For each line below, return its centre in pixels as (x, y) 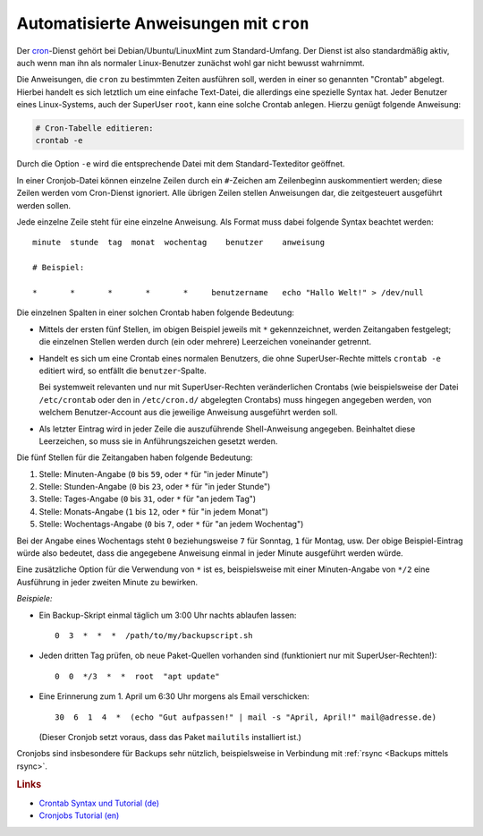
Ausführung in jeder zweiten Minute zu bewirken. (107, 582)
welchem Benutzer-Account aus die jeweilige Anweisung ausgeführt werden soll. (188, 413)
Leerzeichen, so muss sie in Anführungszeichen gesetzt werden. (158, 441)
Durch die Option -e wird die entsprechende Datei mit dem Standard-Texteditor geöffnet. (181, 164)
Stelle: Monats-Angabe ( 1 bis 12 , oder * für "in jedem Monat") (153, 511)
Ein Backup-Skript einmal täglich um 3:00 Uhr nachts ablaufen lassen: (168, 615)
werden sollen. (44, 205)
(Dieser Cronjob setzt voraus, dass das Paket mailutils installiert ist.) (170, 737)
